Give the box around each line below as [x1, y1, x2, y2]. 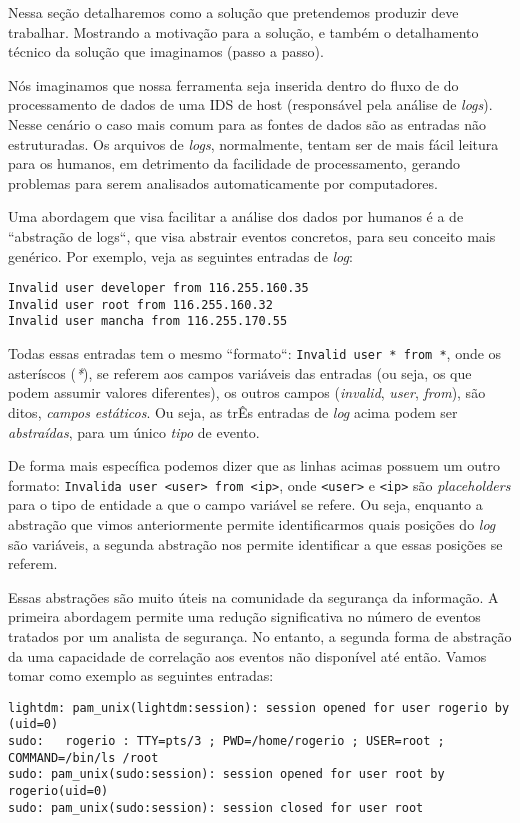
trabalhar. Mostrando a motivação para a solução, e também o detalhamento [8, 21, 479, 42]
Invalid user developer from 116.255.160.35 [8, 281, 309, 296]
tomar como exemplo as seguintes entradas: [8, 665, 274, 686]
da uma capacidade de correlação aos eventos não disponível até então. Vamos [8, 645, 487, 666]
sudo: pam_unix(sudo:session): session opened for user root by [8, 767, 445, 782]
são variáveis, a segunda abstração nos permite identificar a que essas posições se [8, 533, 503, 554]
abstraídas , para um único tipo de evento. [8, 421, 260, 442]
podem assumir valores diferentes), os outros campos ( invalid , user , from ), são [8, 382, 486, 403]
